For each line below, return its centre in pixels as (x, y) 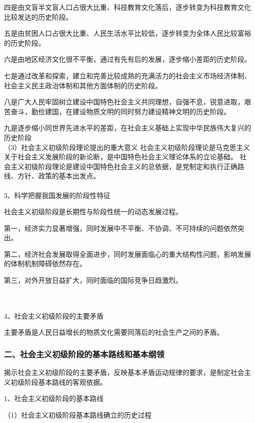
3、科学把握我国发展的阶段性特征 (57, 195)
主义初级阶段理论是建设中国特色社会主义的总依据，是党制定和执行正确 (124, 166)
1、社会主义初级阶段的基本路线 (54, 398)
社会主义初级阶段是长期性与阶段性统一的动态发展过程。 (93, 211)
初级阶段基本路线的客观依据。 (59, 382)
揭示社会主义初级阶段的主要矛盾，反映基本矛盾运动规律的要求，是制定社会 (124, 372)
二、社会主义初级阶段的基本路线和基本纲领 (84, 354)
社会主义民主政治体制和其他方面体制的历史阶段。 (83, 85)
